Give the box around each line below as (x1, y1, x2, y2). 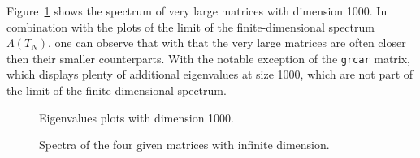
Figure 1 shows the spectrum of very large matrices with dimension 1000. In (6, 2, 388, 19)
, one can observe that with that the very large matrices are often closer (48, 34, 406, 51)
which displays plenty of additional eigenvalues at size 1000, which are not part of (6, 66, 414, 83)
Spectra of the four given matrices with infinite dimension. (39, 136, 330, 153)
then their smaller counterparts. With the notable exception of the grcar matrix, (6, 49, 411, 66)
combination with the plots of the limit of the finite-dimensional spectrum (6, 18, 375, 35)
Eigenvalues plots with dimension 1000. (39, 109, 234, 126)
